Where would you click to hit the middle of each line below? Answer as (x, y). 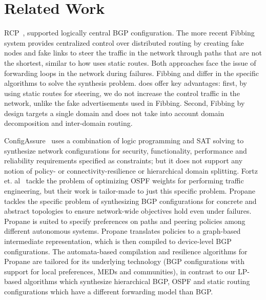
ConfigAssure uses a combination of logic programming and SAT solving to (124, 140)
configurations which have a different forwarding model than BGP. (109, 291)
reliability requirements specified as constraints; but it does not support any (124, 161)
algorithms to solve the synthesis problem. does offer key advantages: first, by (126, 83)
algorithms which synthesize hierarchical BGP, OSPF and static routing (137, 281)
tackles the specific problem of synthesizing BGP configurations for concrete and (130, 201)
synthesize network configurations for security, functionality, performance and (126, 150)
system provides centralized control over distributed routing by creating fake (124, 42)
